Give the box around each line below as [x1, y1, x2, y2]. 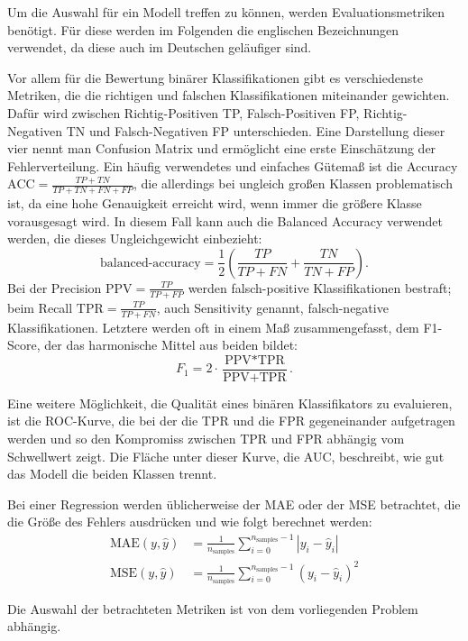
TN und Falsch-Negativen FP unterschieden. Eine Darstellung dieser [66, 121, 445, 140]
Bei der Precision [7, 278, 102, 297]
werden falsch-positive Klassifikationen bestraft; [188, 278, 452, 297]
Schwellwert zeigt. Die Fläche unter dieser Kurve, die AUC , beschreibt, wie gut [7, 446, 445, 465]
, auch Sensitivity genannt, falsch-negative [156, 298, 389, 316]
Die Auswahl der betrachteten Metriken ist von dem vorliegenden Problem [7, 599, 418, 618]
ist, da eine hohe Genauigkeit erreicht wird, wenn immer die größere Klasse [7, 194, 422, 213]
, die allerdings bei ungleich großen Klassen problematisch [133, 174, 453, 193]
